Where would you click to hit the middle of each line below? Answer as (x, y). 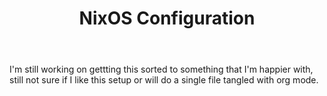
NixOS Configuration (167, 18)
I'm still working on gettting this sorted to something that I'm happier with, (161, 69)
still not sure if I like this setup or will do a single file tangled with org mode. (164, 80)
